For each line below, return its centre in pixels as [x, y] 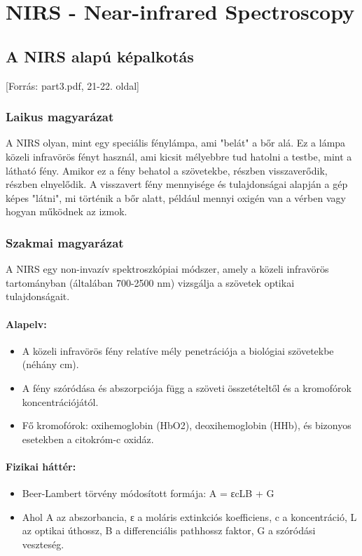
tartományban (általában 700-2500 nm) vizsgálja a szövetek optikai [150, 282]
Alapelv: [26, 324]
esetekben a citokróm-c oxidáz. [88, 439]
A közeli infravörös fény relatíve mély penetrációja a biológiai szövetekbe [178, 350]
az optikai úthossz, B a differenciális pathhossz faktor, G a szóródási [169, 530]
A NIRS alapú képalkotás [100, 56]
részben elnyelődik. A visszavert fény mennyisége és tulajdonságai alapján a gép [177, 184]
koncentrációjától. [60, 401]
